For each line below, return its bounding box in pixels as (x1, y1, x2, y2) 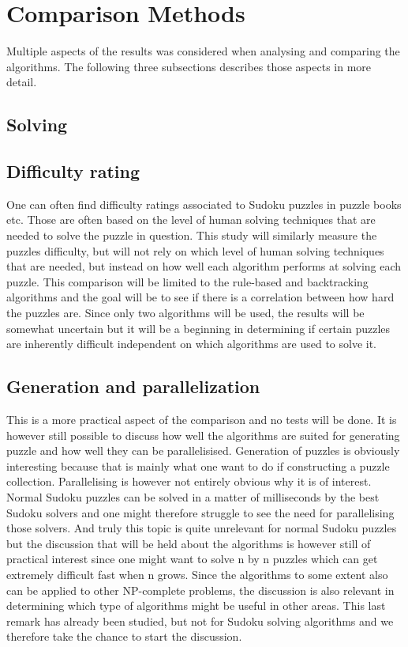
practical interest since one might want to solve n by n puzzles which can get (6, 551, 378, 567)
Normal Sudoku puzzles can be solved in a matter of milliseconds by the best (6, 489, 380, 505)
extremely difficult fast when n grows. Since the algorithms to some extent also (6, 566, 388, 582)
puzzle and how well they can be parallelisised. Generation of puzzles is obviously (6, 442, 400, 459)
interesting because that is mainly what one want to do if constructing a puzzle (6, 457, 390, 474)
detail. (6, 74, 37, 90)
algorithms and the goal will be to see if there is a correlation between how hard (6, 289, 395, 305)
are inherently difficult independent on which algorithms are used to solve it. (6, 335, 377, 352)
